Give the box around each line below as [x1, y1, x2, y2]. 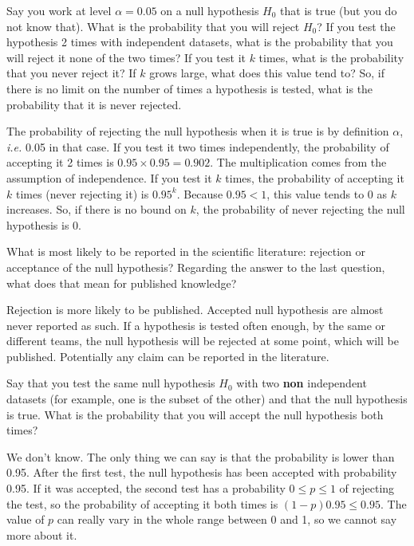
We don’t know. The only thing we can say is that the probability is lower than [6, 448, 395, 465]
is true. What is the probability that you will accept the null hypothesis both [6, 406, 384, 422]
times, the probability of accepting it [225, 169, 404, 186]
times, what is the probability [258, 49, 404, 65]
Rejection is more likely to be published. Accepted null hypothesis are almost [6, 301, 384, 318]
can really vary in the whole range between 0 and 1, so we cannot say [57, 511, 397, 528]
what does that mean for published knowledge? [6, 274, 237, 291]
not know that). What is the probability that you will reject [6, 18, 300, 34]
